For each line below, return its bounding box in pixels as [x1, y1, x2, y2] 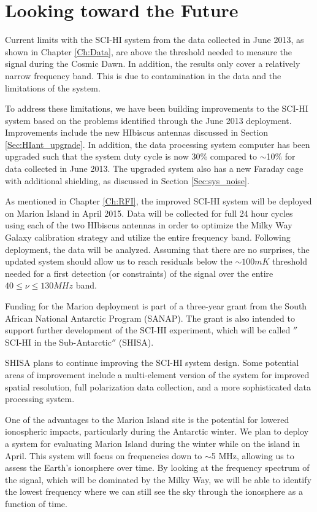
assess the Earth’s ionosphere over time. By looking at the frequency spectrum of [5, 461, 310, 474]
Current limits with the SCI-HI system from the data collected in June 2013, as [5, 33, 304, 46]
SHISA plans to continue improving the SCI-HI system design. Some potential [5, 356, 299, 369]
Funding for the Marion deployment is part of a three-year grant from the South [5, 300, 307, 312]
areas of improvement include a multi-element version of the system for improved [5, 368, 310, 381]
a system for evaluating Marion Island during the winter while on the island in [5, 436, 300, 449]
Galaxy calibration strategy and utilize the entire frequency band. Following [5, 231, 291, 244]
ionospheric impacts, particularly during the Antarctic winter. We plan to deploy [5, 425, 309, 438]
